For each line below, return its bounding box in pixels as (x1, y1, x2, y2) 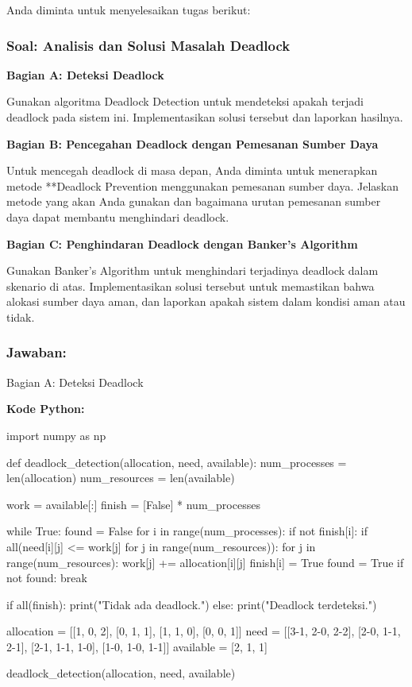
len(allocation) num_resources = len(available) (6, 469, 235, 486)
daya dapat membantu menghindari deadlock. (6, 208, 229, 225)
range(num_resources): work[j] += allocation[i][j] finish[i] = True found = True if (6, 554, 404, 570)
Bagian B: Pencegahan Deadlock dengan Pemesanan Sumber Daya (6, 135, 379, 152)
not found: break (6, 569, 87, 586)
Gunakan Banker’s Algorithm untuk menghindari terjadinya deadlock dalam (6, 262, 379, 279)
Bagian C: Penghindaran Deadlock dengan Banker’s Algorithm (6, 235, 358, 252)
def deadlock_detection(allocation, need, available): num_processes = (6, 453, 347, 470)
